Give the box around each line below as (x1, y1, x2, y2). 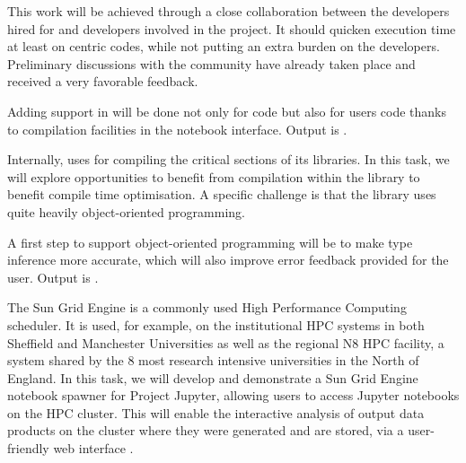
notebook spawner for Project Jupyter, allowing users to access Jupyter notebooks (7, 386, 460, 405)
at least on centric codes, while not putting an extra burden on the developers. (7, 37, 440, 56)
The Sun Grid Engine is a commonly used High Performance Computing (7, 298, 407, 317)
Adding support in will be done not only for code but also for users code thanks (7, 101, 447, 120)
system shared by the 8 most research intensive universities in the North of (7, 351, 419, 370)
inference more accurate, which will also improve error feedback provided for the (7, 250, 449, 269)
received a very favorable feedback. (7, 72, 198, 91)
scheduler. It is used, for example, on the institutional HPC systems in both (7, 315, 425, 334)
